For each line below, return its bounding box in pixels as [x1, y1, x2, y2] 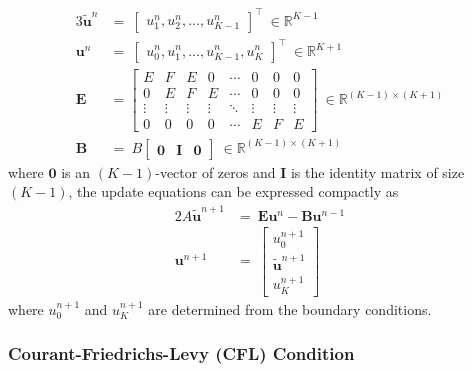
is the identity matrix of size [290, 161, 465, 182]
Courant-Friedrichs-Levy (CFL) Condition [8, 341, 355, 366]
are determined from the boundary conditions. [148, 298, 432, 319]
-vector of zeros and [155, 161, 276, 182]
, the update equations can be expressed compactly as [68, 181, 399, 202]
